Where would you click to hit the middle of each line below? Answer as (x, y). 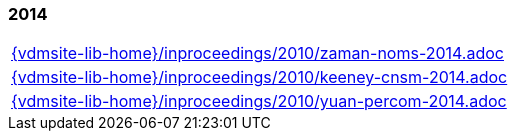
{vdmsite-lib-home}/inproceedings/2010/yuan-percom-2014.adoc (259, 101)
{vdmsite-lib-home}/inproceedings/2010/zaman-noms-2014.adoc (257, 53)
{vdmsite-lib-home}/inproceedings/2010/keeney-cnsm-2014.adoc (259, 77)
